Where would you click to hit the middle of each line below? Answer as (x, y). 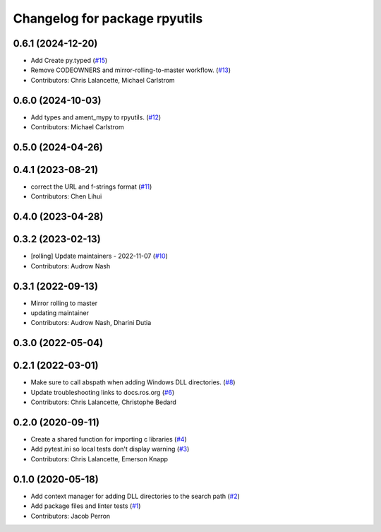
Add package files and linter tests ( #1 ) (86, 506)
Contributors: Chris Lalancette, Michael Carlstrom (103, 80)
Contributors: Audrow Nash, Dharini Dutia (91, 323)
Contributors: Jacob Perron (71, 516)
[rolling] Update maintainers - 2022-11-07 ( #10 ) (99, 256)
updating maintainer (60, 313)
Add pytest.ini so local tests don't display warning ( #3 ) (110, 449)
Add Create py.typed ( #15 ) (69, 61)
